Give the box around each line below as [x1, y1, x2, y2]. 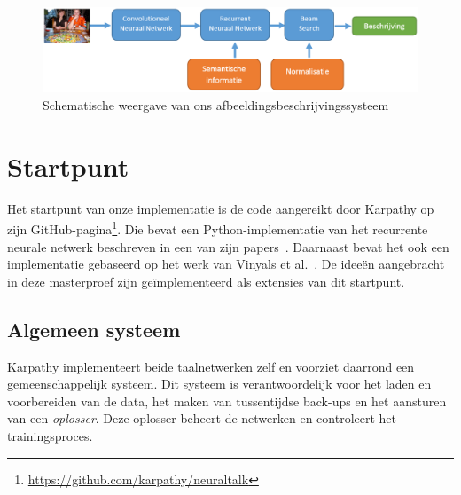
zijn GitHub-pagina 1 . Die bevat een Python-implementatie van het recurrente [7, 217, 428, 239]
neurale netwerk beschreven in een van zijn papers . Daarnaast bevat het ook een [7, 237, 449, 255]
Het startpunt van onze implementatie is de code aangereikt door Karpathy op [7, 199, 434, 217]
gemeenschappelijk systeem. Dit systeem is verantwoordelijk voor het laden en [7, 374, 432, 393]
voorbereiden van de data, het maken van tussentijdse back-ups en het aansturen [7, 391, 447, 410]
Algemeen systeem [7, 315, 181, 342]
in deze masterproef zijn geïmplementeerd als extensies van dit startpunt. [7, 271, 405, 290]
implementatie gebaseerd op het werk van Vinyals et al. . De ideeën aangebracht [7, 255, 445, 273]
